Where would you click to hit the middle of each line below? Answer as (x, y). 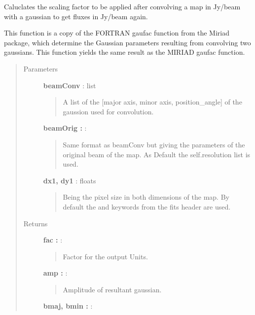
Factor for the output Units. (105, 256)
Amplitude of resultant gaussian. (112, 289)
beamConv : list (70, 85)
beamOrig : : (65, 128)
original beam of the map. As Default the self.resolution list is (157, 154)
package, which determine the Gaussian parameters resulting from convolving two (127, 42)
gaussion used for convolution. (108, 111)
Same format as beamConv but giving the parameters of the (154, 144)
